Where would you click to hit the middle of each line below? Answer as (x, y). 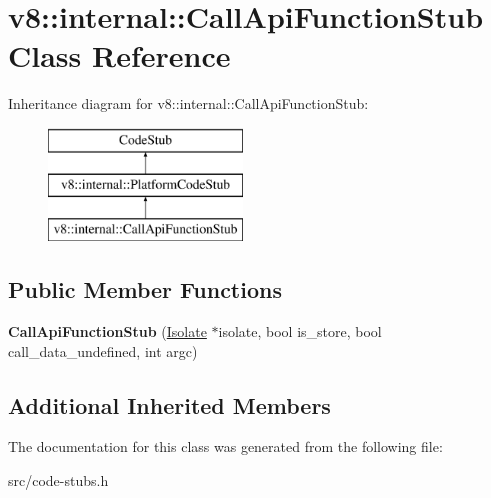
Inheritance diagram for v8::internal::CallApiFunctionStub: (188, 103)
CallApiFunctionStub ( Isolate (107, 331)
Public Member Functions (145, 289)
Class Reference (119, 55)
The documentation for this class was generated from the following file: (225, 446)
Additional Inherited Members (169, 404)
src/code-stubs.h (58, 480)
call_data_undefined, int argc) (103, 350)
